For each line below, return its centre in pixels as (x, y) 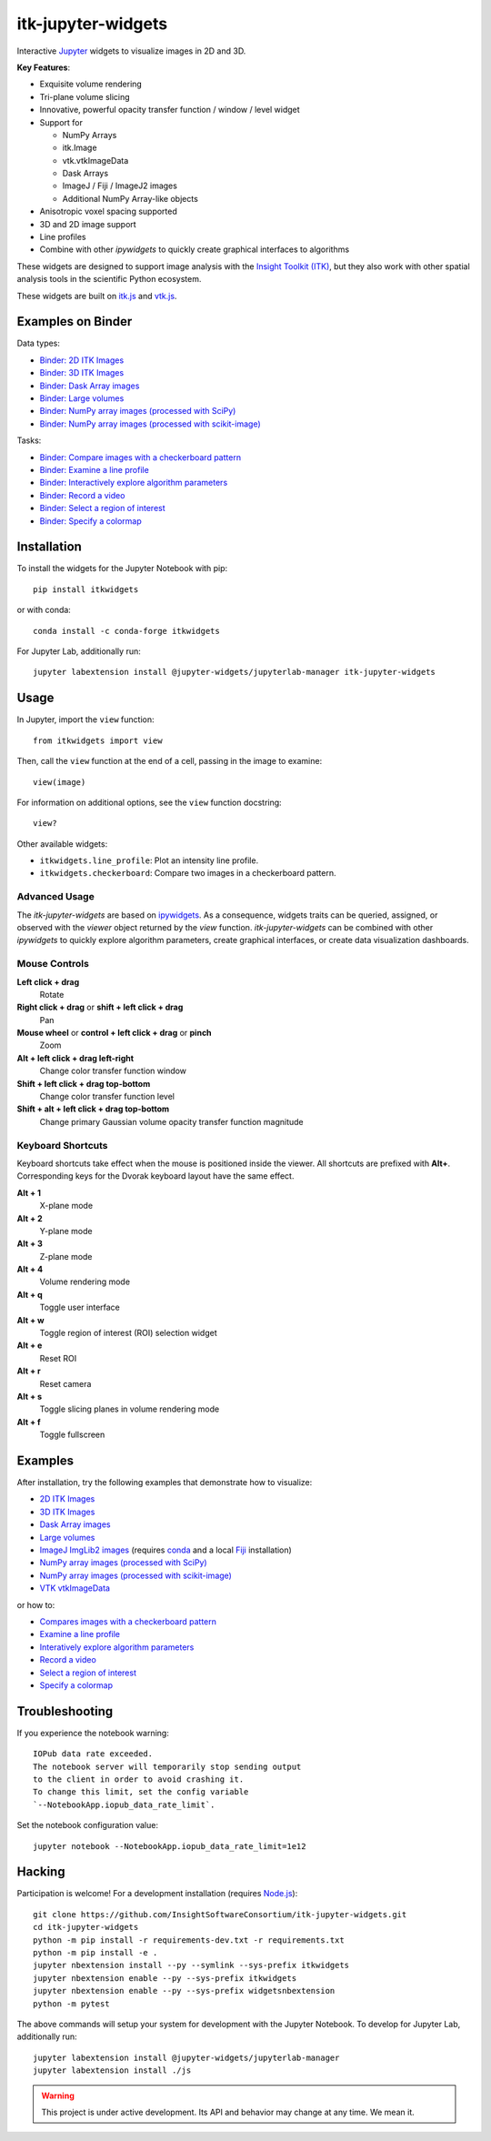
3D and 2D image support (88, 224)
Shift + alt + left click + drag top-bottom (93, 1109)
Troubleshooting (65, 1711)
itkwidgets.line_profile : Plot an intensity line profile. (149, 860)
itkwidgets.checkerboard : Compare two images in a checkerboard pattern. (188, 873)
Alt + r (29, 1371)
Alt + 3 (30, 1244)
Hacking (41, 1872)
